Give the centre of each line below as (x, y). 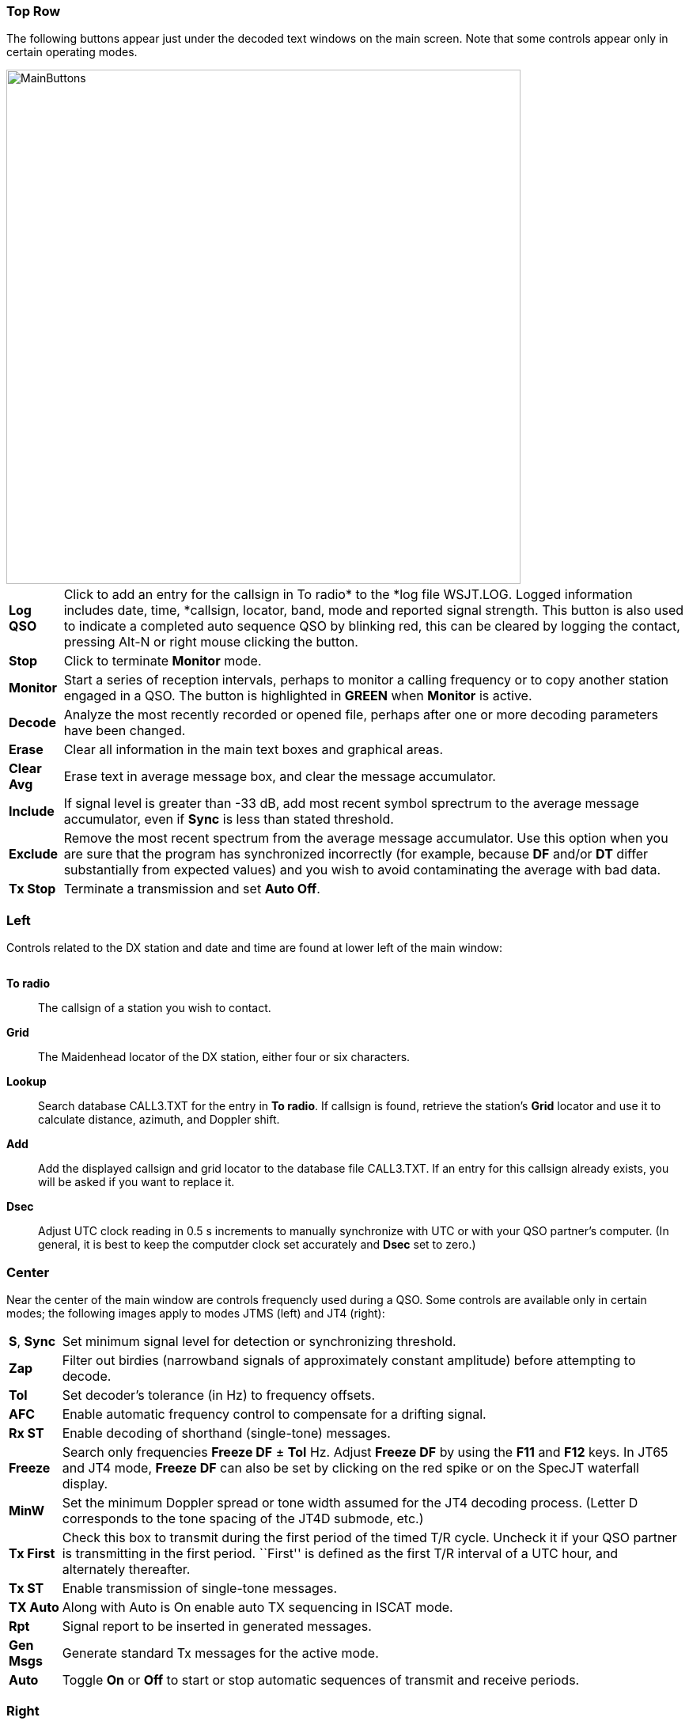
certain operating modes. (72, 52)
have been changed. (125, 731)
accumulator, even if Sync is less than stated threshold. (229, 819)
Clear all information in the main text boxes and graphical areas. (254, 750)
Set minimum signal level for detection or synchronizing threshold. (259, 1341)
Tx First (32, 1553)
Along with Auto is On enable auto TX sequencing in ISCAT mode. (257, 1607)
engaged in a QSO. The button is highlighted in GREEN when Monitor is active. (298, 696)
